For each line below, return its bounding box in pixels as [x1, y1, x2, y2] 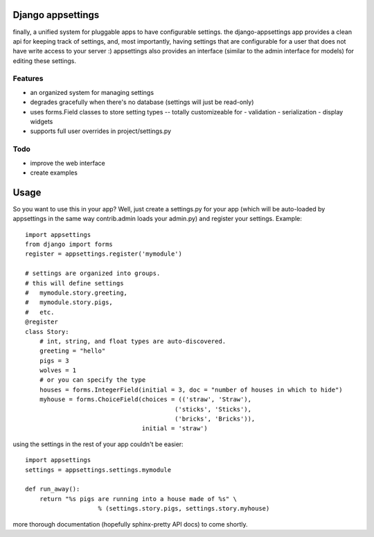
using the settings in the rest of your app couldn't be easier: [12, 440, 184, 448]
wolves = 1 [39, 367, 77, 374]
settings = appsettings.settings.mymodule [25, 466, 172, 474]
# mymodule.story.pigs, [25, 299, 114, 306]
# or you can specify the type [39, 376, 146, 384]
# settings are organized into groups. [25, 270, 161, 277]
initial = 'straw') [141, 425, 208, 432]
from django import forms [25, 240, 114, 248]
